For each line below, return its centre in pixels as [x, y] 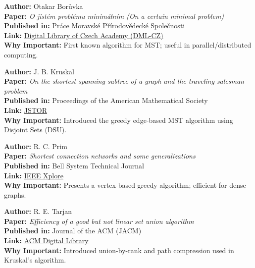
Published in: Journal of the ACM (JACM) [73, 231]
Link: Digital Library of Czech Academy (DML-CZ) [84, 35]
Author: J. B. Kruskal [39, 71]
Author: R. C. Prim [36, 146]
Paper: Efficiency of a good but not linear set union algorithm [99, 221]
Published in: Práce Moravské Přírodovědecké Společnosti [95, 26]
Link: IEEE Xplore [34, 175]
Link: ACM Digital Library [46, 241]
